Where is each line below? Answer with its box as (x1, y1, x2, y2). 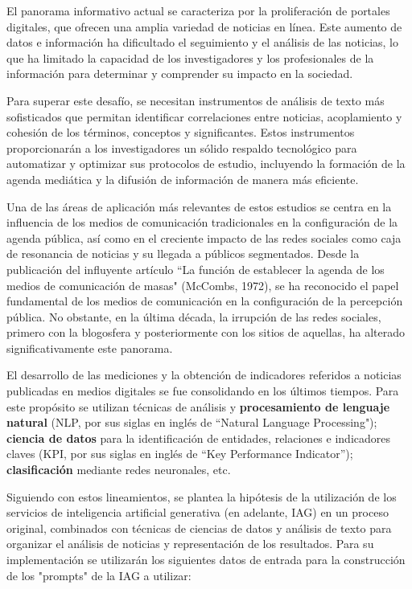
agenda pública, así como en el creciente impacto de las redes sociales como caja (6, 229, 402, 246)
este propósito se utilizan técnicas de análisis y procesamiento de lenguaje (6, 398, 390, 415)
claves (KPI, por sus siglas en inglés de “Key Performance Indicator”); (6, 445, 353, 462)
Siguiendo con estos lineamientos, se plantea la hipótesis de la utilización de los (6, 488, 397, 505)
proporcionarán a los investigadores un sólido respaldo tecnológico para (6, 139, 357, 156)
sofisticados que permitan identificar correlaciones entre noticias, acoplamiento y (6, 108, 402, 125)
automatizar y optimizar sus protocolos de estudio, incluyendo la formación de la (6, 155, 406, 172)
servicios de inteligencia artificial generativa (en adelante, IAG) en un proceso (6, 504, 389, 521)
